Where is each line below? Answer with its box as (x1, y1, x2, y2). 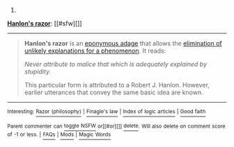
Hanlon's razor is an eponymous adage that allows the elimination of (24, 40, 223, 47)
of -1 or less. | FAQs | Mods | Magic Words (7, 131, 111, 138)
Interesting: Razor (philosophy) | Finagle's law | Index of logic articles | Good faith (7, 108, 206, 115)
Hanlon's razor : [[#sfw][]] (7, 19, 82, 27)
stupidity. (24, 67, 52, 76)
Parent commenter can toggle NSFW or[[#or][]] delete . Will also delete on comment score (7, 123, 226, 130)
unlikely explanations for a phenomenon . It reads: (24, 46, 166, 55)
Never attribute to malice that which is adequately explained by (24, 60, 208, 68)
